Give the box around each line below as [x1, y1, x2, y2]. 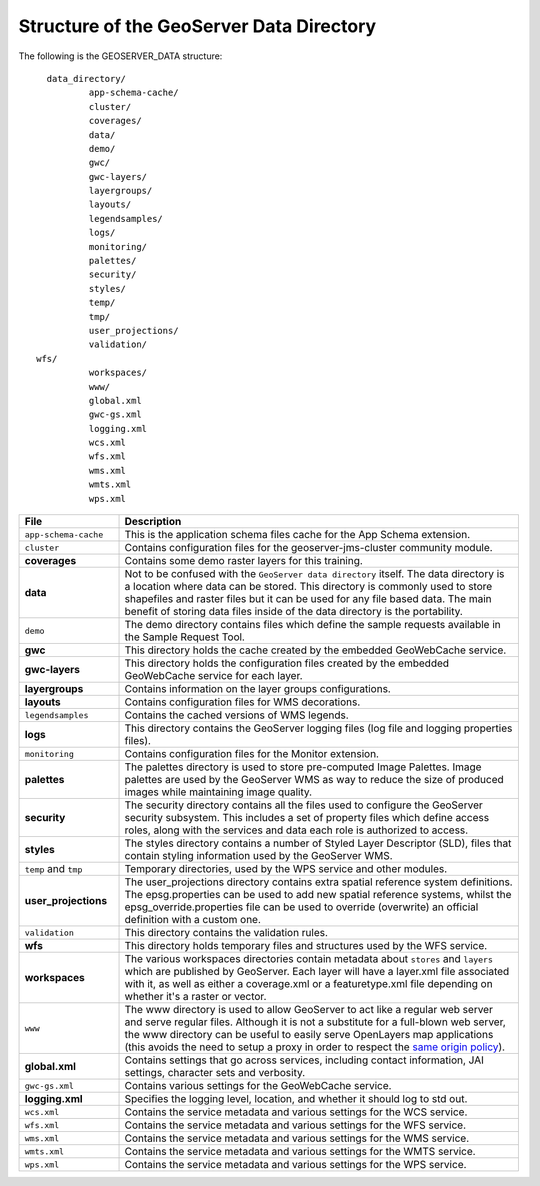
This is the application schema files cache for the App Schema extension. [124, 528, 471, 542]
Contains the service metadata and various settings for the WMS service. [124, 1131, 470, 1145]
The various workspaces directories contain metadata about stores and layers [124, 952, 494, 966]
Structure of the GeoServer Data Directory [18, 15, 377, 37]
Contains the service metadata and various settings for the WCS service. [124, 1105, 468, 1119]
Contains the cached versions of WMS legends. [124, 708, 349, 722]
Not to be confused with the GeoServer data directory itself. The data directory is [124, 567, 505, 581]
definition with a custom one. [124, 913, 262, 927]
